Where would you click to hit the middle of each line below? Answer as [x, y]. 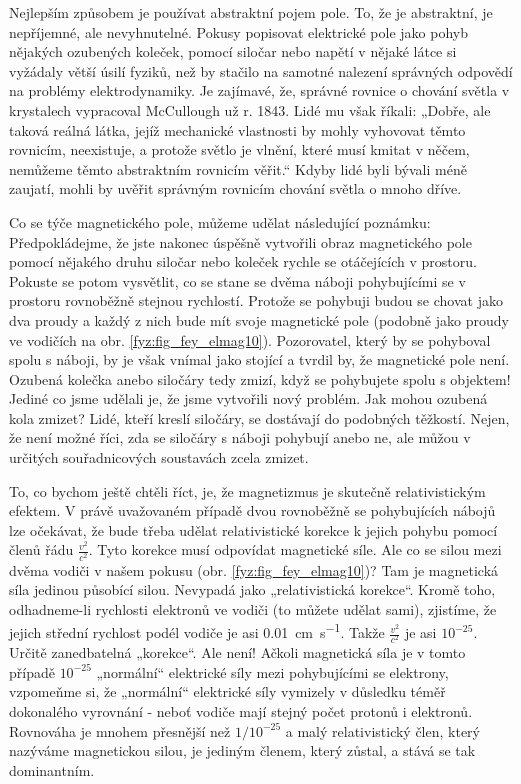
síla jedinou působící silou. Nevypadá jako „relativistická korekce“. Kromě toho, [252, 589]
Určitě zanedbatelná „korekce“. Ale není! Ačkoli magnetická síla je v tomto [237, 652]
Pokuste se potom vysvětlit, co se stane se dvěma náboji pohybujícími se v [237, 280]
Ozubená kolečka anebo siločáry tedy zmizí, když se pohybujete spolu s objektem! [260, 378]
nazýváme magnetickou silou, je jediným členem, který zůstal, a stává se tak [242, 750]
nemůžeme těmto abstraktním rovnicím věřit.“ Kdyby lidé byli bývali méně [238, 168]
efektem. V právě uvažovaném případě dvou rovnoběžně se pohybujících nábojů [252, 510]
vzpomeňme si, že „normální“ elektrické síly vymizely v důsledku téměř [227, 691]
